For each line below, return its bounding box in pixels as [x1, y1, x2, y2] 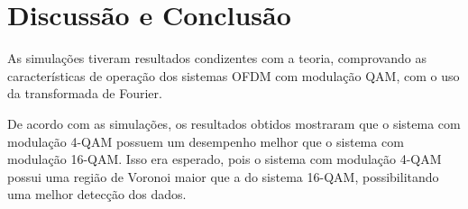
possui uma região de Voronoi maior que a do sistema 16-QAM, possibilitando [7, 167, 439, 186]
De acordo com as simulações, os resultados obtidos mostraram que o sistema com [7, 114, 461, 132]
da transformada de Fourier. [7, 84, 162, 103]
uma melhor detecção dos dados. [7, 185, 187, 204]
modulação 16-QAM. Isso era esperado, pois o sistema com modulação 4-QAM [7, 150, 442, 168]
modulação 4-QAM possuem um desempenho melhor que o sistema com [7, 132, 404, 150]
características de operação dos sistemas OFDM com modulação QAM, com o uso [7, 66, 460, 85]
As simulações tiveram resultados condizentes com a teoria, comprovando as [7, 49, 427, 68]
